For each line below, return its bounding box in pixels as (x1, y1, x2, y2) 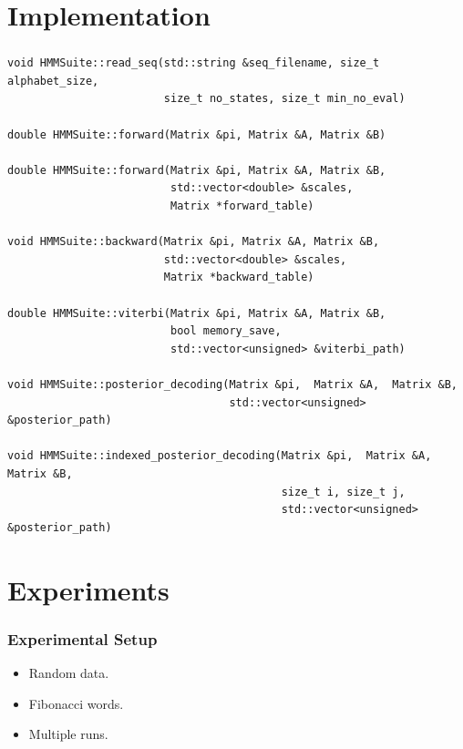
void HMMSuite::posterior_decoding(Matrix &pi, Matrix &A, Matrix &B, (7, 377, 458, 391)
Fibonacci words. (28, 693, 124, 713)
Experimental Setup (7, 627, 158, 650)
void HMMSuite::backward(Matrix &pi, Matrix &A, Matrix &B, (7, 235, 380, 249)
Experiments (7, 570, 170, 608)
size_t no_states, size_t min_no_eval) (163, 92, 406, 106)
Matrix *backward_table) (163, 271, 314, 284)
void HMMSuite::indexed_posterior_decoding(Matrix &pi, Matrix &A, (7, 449, 432, 463)
